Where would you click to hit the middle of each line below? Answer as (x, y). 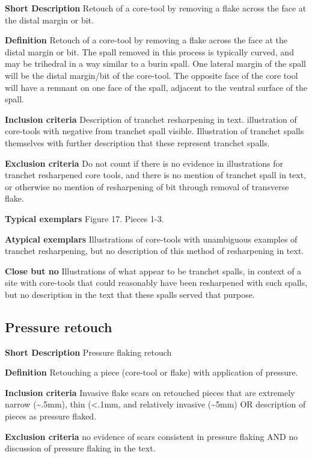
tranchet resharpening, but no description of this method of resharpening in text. (154, 251)
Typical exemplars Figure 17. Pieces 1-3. (84, 218)
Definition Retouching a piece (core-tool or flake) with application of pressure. (151, 372)
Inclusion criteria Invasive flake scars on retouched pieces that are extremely (150, 392)
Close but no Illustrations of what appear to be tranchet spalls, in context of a (153, 271)
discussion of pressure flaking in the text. (80, 448)
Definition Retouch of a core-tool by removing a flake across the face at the (146, 40)
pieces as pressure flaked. (51, 416)
